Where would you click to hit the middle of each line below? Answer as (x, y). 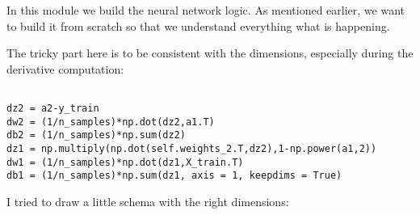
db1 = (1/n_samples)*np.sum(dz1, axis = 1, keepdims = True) (174, 176)
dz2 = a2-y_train (53, 109)
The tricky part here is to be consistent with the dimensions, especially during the (210, 53)
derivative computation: (65, 68)
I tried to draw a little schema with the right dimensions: (148, 201)
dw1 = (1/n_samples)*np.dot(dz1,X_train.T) (125, 162)
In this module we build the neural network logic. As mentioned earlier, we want (206, 10)
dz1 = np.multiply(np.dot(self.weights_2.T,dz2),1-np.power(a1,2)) (192, 149)
